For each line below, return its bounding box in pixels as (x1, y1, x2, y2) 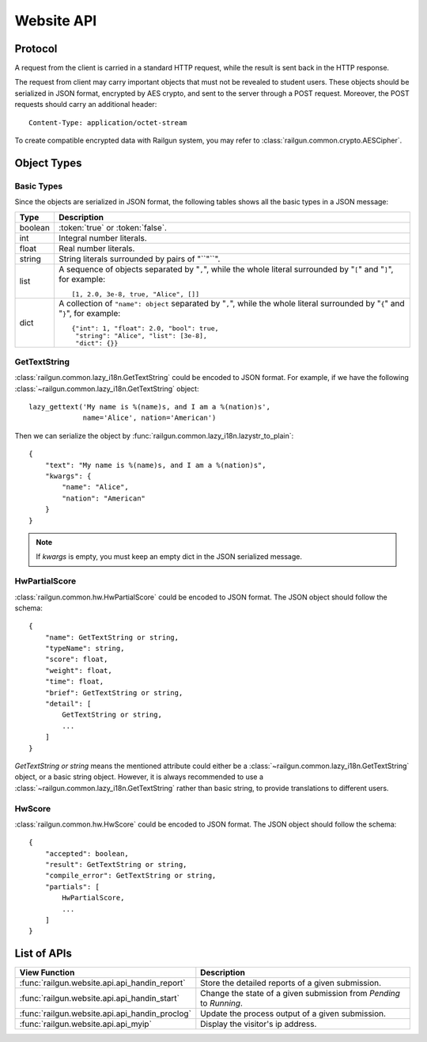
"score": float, (44, 655, 108, 664)
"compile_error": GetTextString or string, (44, 871, 217, 880)
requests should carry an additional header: (14, 100, 157, 109)
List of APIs (14, 947, 73, 960)
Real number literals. (58, 242, 135, 253)
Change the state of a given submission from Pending (200, 988, 401, 999)
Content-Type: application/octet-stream (28, 118, 187, 127)
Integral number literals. (58, 232, 148, 243)
